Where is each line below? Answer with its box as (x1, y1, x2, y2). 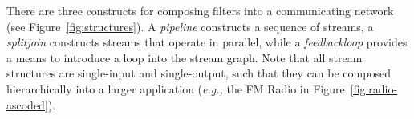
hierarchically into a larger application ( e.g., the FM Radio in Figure (6, 80, 345, 97)
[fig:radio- (350, 80, 398, 97)
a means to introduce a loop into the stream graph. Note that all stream (6, 49, 363, 65)
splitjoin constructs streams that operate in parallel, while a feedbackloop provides (6, 34, 408, 50)
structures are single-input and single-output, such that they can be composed (6, 65, 391, 81)
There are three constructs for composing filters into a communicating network (6, 2, 394, 18)
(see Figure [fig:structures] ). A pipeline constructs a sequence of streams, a (6, 18, 374, 34)
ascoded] (6, 96, 48, 113)
